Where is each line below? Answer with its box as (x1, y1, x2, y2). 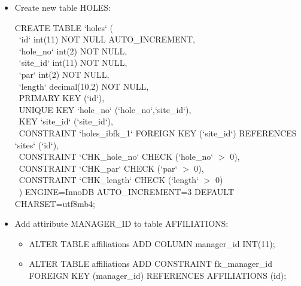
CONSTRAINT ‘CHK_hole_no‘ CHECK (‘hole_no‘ (19, 150, 214, 163)
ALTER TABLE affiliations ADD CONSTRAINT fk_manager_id (29, 257, 272, 270)
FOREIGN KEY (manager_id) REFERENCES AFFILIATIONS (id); (29, 269, 287, 281)
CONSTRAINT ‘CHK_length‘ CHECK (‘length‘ (19, 174, 199, 186)
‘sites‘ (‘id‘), (14, 138, 59, 151)
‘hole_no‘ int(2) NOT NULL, (19, 44, 127, 57)
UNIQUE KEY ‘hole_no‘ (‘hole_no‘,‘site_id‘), (19, 103, 191, 115)
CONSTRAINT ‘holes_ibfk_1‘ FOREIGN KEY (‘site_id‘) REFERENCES (19, 126, 297, 139)
